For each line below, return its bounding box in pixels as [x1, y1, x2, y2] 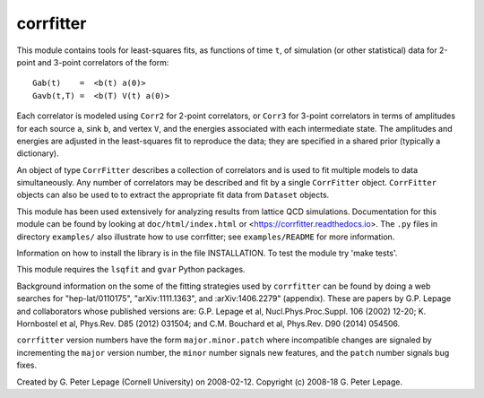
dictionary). [16, 148, 59, 159]
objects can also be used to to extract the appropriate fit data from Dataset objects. [16, 189, 330, 201]
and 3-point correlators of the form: [37, 56, 169, 67]
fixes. [16, 359, 38, 371]
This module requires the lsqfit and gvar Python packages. [16, 264, 246, 275]
